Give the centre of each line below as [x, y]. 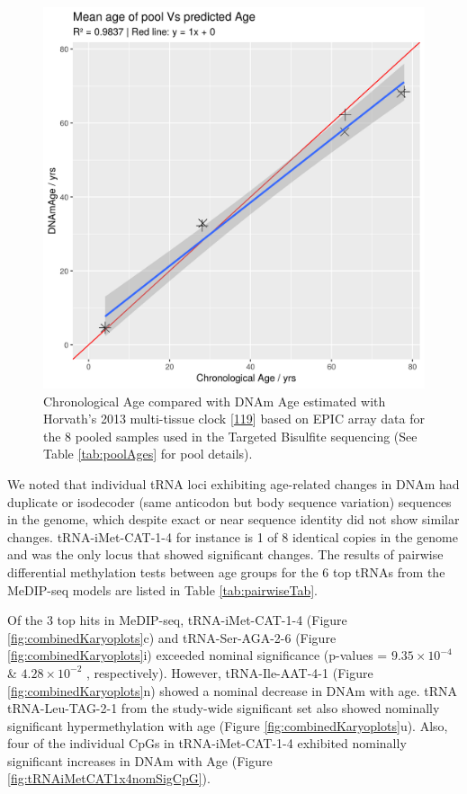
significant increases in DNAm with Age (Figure [140, 760]
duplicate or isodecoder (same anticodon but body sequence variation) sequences [229, 501]
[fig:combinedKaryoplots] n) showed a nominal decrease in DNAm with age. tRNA [233, 690]
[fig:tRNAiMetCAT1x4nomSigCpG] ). [109, 778]
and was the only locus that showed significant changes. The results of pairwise [225, 554]
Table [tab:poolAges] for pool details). [148, 454]
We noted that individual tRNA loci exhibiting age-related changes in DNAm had [233, 483]
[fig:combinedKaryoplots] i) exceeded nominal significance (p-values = [198, 655]
